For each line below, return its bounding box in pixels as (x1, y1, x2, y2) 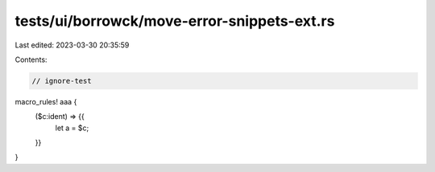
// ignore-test (31, 76, 92, 85)
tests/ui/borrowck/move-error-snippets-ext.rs (14, 12, 335, 30)
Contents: (14, 55, 48, 64)
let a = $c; (55, 123, 89, 133)
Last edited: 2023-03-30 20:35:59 (14, 40, 130, 50)
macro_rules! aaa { (14, 96, 77, 106)
